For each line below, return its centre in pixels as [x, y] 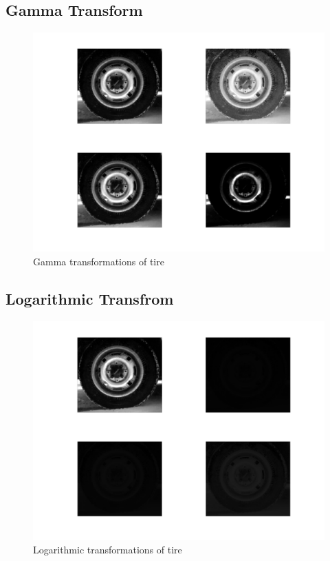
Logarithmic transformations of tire [108, 550]
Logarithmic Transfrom [90, 298]
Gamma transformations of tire [99, 261]
